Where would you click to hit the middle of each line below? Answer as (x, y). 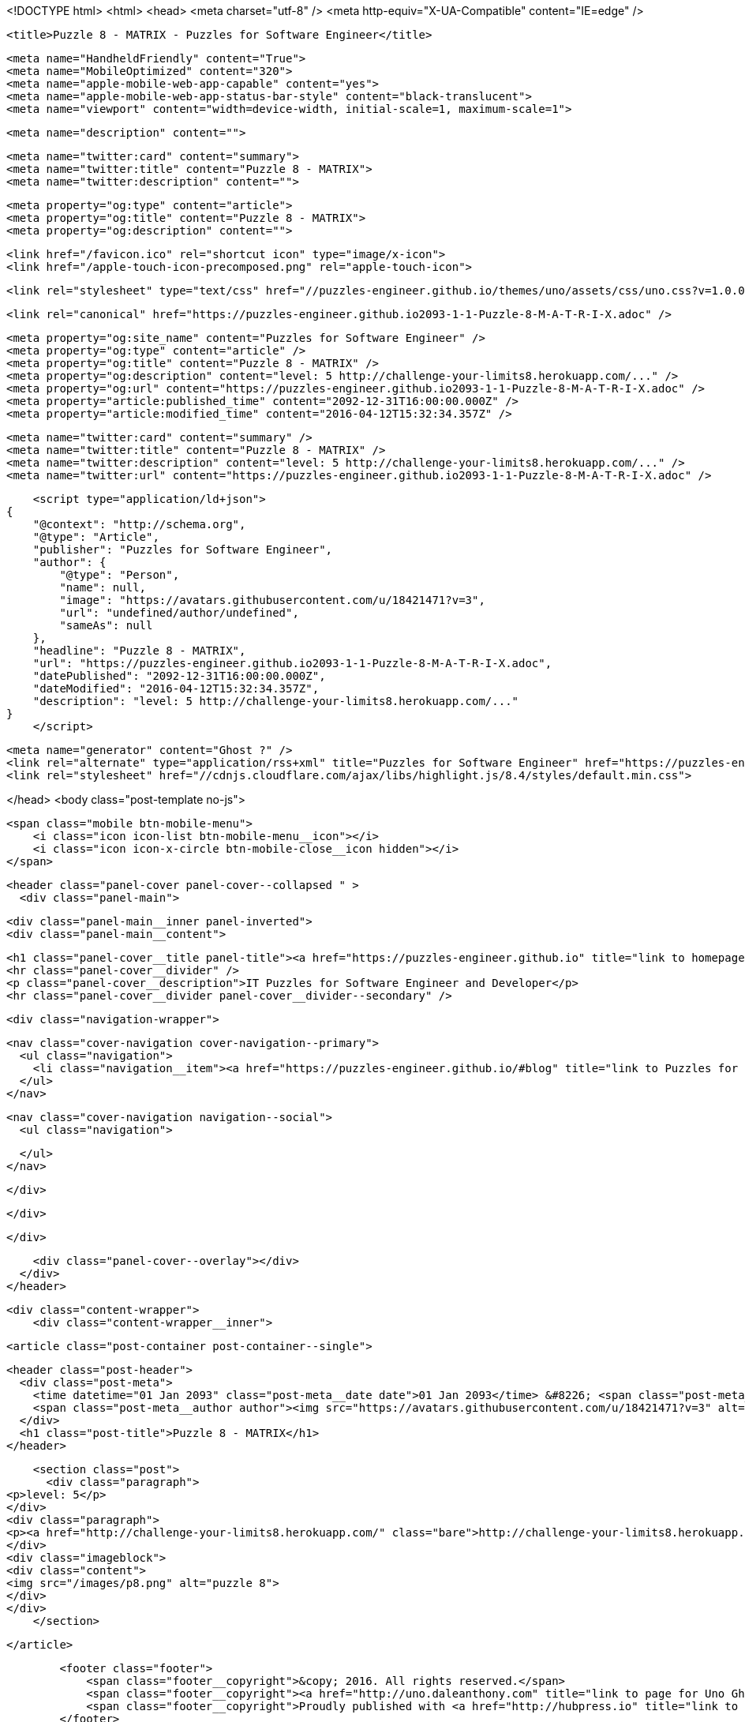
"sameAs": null (106, 625)
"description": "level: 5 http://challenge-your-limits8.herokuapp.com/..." (276, 701)
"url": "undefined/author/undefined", (179, 613)
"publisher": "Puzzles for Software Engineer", (183, 550)
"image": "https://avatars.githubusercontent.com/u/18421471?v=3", (272, 600)
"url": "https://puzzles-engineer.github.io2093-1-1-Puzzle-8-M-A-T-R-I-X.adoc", (292, 663)
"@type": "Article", (96, 537)
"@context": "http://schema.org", (139, 524)
